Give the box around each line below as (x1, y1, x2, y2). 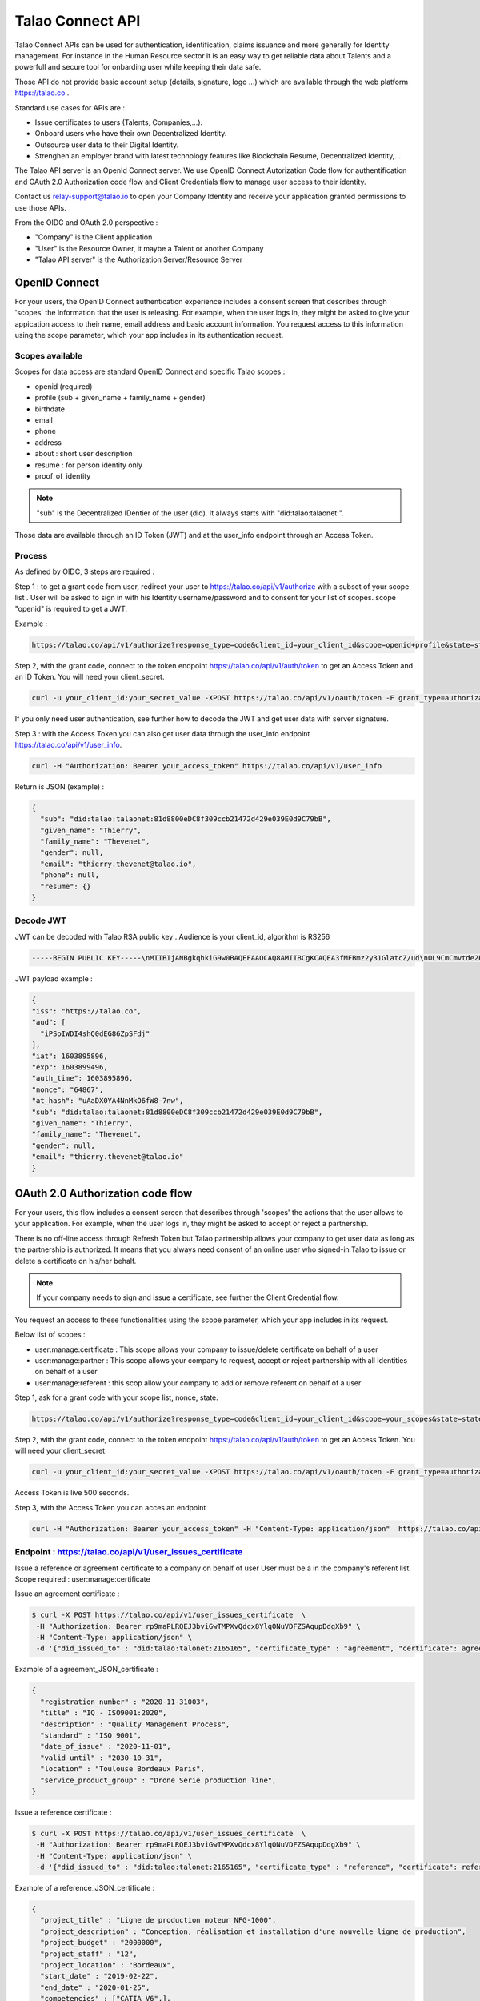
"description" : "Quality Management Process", (40, 1719, 230, 1729)
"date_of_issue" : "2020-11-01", (40, 1742, 171, 1751)
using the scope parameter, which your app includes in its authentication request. (14, 331, 284, 340)
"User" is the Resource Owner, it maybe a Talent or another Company (34, 243, 264, 253)
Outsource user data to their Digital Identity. (34, 140, 179, 150)
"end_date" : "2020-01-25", (40, 1983, 150, 1992)
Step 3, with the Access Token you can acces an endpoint (14, 1502, 206, 1512)
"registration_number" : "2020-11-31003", (40, 1697, 210, 1706)
